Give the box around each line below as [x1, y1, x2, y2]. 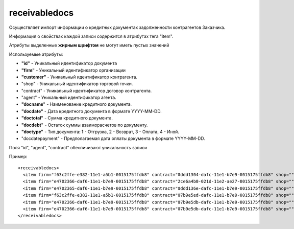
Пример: [9, 154, 27, 160]
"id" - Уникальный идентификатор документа [21, 60, 117, 66]
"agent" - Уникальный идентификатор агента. [21, 94, 116, 100]
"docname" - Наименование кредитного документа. [21, 101, 132, 107]
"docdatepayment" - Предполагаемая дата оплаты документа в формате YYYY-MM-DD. [21, 136, 205, 141]
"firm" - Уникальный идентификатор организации [21, 67, 126, 73]
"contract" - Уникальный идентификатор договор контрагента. [21, 88, 152, 93]
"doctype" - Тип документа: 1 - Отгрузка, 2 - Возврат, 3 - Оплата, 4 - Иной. [21, 129, 179, 135]
